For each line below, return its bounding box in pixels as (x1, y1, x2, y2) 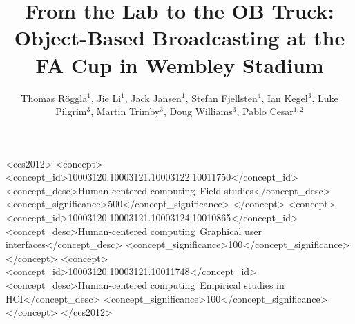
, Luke (311, 90, 338, 105)
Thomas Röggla (21, 90, 88, 105)
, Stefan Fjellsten (185, 90, 258, 105)
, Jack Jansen (124, 90, 182, 105)
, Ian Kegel (261, 90, 308, 105)
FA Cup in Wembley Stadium (35, 50, 324, 79)
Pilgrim (55, 104, 87, 119)
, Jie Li (90, 90, 122, 105)
